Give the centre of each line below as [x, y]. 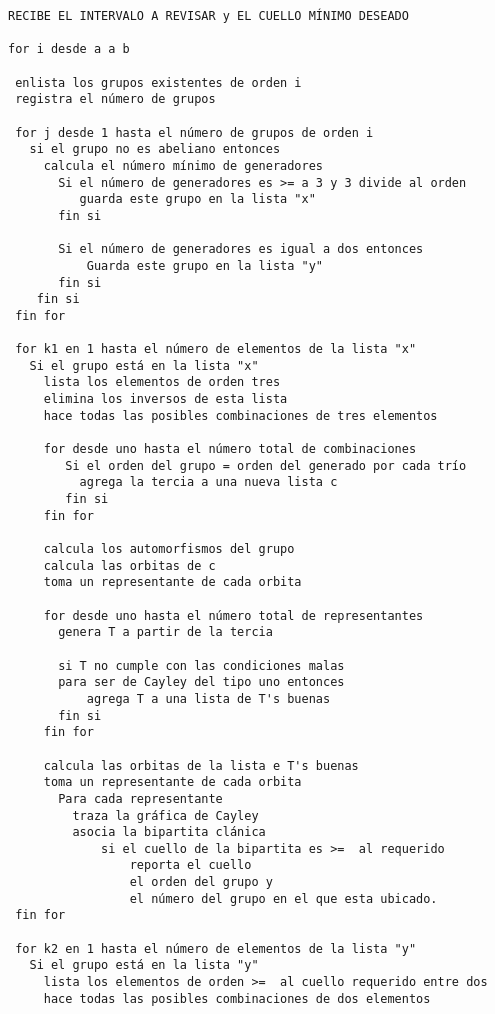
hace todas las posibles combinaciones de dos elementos [237, 998]
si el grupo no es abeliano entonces [155, 149]
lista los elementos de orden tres [162, 382]
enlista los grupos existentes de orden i [158, 82]
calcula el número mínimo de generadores [183, 165]
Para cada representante [140, 798]
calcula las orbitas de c [129, 565]
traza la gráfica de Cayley [165, 815]
